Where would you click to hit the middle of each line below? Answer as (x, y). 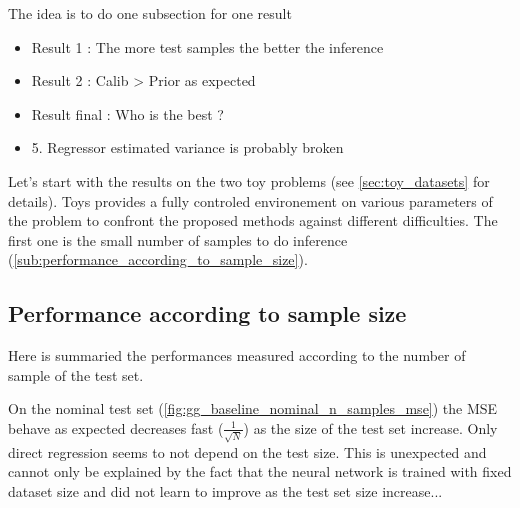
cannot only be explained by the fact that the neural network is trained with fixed (260, 471)
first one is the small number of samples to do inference (178, 239)
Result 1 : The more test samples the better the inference (207, 46)
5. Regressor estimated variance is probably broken (187, 147)
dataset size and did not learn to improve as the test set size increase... (225, 490)
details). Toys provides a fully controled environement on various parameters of (250, 200)
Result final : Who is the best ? (127, 113)
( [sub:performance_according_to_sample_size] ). (158, 259)
